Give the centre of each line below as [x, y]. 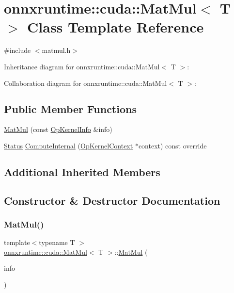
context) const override [172, 145]
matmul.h [56, 50]
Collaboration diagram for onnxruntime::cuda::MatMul [86, 83]
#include [17, 50]
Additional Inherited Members [82, 171]
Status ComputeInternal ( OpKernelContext [69, 145]
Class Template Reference [116, 27]
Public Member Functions [70, 109]
